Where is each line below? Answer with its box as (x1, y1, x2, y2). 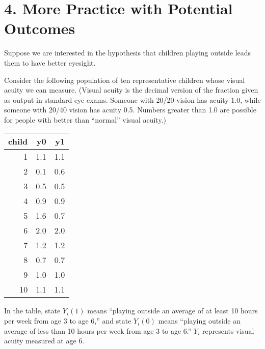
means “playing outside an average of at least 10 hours (87, 305, 258, 316)
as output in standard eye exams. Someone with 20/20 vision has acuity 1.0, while (4, 94, 261, 105)
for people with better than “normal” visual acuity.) (4, 114, 166, 125)
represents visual (202, 325, 254, 336)
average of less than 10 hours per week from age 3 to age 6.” (4, 325, 192, 336)
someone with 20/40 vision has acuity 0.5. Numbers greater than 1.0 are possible (4, 104, 256, 115)
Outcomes (4, 18, 75, 39)
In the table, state (4, 305, 61, 316)
